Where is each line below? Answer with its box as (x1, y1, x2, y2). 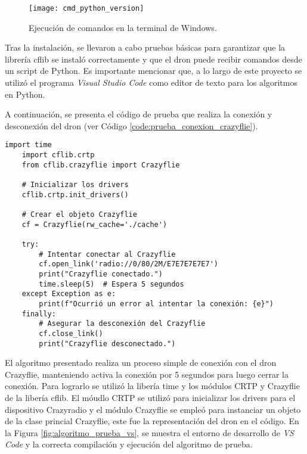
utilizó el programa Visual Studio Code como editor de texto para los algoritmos (5, 76, 297, 89)
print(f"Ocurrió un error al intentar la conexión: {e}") (39, 299, 274, 308)
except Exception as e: (21, 290, 116, 298)
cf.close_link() (39, 329, 103, 338)
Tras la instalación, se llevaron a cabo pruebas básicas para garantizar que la (5, 41, 286, 54)
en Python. (5, 88, 45, 100)
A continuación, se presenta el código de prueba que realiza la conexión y (5, 108, 272, 120)
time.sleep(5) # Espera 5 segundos (39, 279, 184, 288)
